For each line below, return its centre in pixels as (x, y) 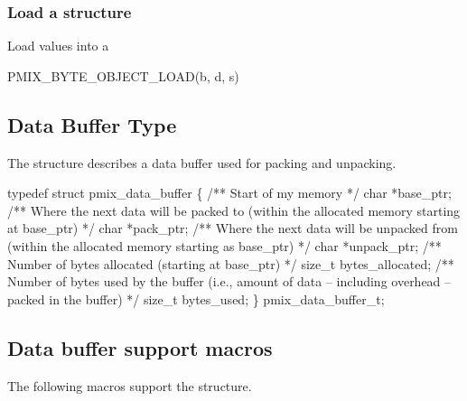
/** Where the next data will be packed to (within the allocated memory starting (234, 210)
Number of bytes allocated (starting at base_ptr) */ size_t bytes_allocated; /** (231, 263)
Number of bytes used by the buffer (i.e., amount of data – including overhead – (229, 281)
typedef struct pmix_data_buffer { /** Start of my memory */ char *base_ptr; (229, 193)
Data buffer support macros (140, 347)
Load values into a (58, 46)
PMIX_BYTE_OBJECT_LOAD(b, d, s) (123, 75)
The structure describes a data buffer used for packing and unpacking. (202, 162)
